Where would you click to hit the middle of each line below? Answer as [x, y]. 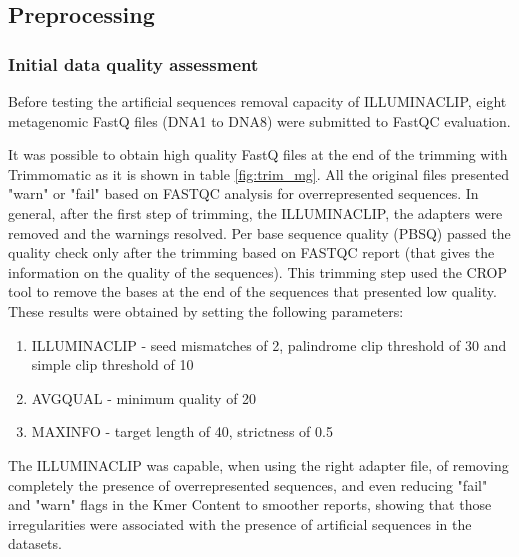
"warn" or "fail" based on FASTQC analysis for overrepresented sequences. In [243, 193]
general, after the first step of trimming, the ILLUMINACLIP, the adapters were [255, 212]
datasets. [35, 543]
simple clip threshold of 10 [112, 364]
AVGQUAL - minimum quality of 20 [144, 397]
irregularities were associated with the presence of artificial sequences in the [240, 523]
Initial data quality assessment [133, 63]
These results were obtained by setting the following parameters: [206, 310]
